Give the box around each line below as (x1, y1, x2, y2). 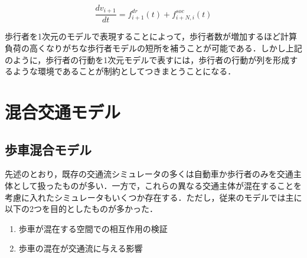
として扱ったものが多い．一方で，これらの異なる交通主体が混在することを (12, 179, 302, 192)
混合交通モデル (5, 100, 121, 124)
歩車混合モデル (5, 140, 92, 158)
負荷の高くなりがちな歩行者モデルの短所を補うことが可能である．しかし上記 (5, 42, 302, 54)
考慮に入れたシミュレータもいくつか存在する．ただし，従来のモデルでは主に (5, 191, 302, 203)
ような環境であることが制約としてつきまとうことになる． (12, 65, 236, 77)
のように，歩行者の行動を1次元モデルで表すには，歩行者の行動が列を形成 (5, 53, 290, 66)
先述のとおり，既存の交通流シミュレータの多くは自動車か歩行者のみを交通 (5, 168, 293, 180)
